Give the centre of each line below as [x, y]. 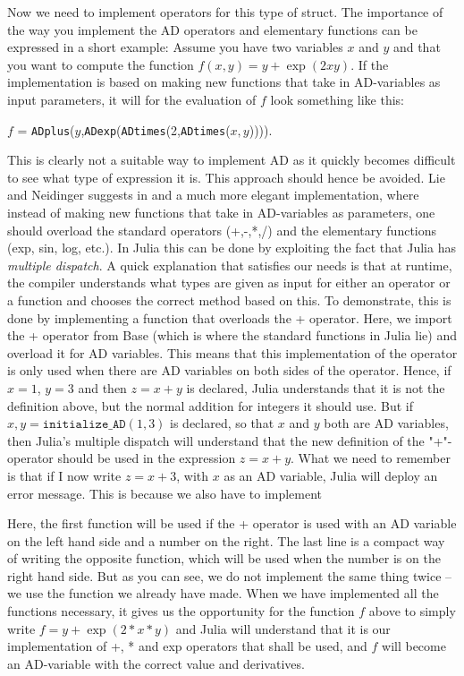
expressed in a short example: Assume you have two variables [175, 47]
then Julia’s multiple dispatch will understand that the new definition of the [216, 440]
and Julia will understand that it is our [283, 628]
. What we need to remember [371, 458]
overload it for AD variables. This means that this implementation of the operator [232, 352]
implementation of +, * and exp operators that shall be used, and [187, 646]
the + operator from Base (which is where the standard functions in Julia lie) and [232, 335]
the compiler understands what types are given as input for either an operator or [229, 282]
